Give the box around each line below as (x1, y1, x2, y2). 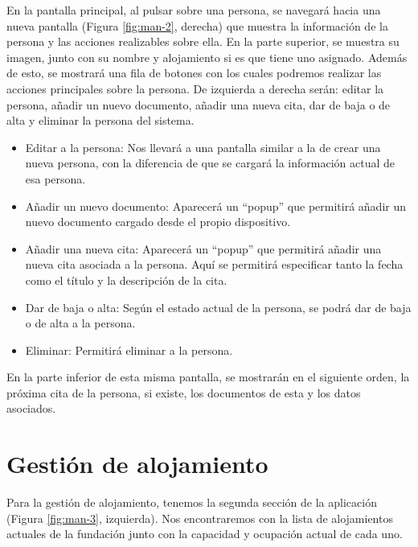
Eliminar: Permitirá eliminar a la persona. (25, 341, 233, 358)
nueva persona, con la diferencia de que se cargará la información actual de (25, 154, 395, 171)
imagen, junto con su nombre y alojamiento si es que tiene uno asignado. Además (6, 48, 408, 65)
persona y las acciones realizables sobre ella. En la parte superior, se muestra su (6, 33, 400, 50)
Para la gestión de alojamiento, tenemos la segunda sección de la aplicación (6, 494, 377, 511)
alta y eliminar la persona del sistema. (6, 112, 195, 129)
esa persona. (25, 170, 86, 187)
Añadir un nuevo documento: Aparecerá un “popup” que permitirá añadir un (25, 197, 406, 214)
